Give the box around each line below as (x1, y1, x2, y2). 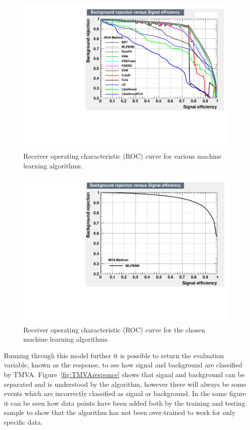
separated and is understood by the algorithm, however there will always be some (4, 379, 247, 389)
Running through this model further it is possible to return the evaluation (4, 350, 224, 360)
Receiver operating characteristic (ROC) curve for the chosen (23, 324, 205, 334)
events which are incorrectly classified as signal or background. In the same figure (4, 388, 246, 398)
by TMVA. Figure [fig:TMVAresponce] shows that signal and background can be (4, 369, 245, 380)
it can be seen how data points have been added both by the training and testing (4, 397, 245, 408)
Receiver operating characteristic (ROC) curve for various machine (23, 151, 222, 161)
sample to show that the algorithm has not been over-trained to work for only (4, 407, 235, 417)
